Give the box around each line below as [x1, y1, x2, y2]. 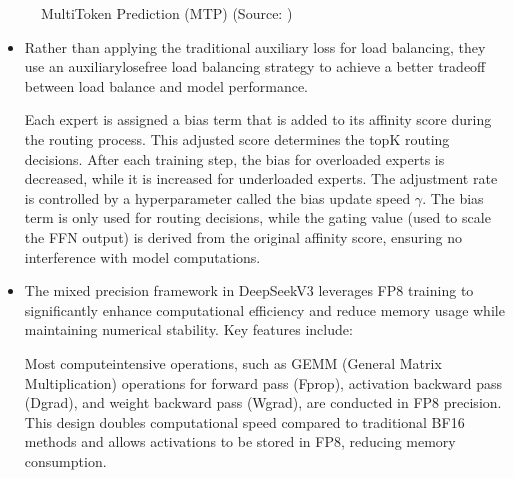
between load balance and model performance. [24, 75, 308, 96]
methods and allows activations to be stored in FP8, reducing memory [24, 431, 456, 452]
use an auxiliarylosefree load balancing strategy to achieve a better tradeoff [24, 56, 486, 77]
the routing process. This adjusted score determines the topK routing [24, 128, 450, 149]
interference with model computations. [24, 246, 261, 267]
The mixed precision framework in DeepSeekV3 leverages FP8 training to [24, 280, 474, 301]
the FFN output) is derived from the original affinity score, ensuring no [24, 226, 462, 247]
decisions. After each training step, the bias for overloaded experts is [24, 148, 445, 169]
